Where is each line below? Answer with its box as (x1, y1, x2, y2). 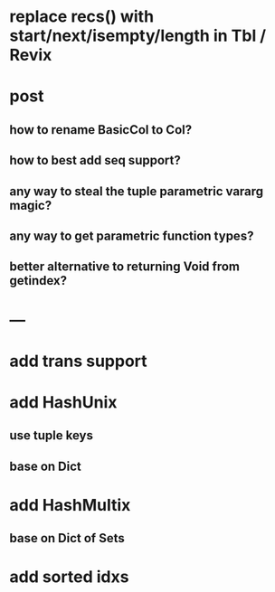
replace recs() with (9, 6, 155, 27)
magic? (9, 197, 52, 213)
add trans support (9, 351, 147, 371)
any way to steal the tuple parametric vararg (9, 183, 264, 199)
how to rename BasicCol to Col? (9, 122, 193, 137)
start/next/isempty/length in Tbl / (9, 25, 267, 46)
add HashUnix (9, 391, 118, 412)
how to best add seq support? (9, 153, 181, 168)
